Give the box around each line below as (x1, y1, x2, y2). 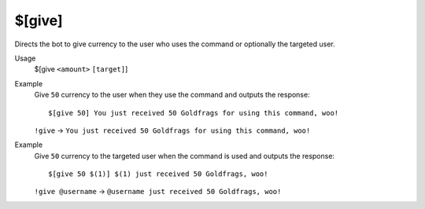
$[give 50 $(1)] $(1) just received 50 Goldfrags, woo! (48, 170, 268, 178)
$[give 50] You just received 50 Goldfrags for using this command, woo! (48, 108, 339, 117)
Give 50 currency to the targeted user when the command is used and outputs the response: (34, 151, 334, 160)
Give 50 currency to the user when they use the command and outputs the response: (34, 90, 310, 100)
